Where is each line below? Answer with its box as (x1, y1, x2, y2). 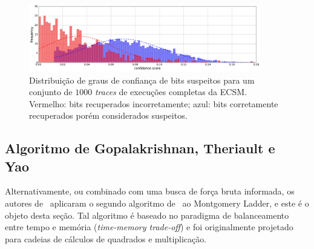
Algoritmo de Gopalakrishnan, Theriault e (5, 139, 275, 158)
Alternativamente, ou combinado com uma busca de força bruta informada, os (5, 185, 295, 198)
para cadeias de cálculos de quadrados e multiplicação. (5, 232, 207, 245)
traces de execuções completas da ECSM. (94, 85, 247, 98)
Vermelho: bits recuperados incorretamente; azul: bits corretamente (29, 97, 278, 110)
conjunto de (29, 85, 73, 98)
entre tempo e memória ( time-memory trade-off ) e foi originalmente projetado (5, 221, 293, 233)
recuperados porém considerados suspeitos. (29, 109, 188, 122)
